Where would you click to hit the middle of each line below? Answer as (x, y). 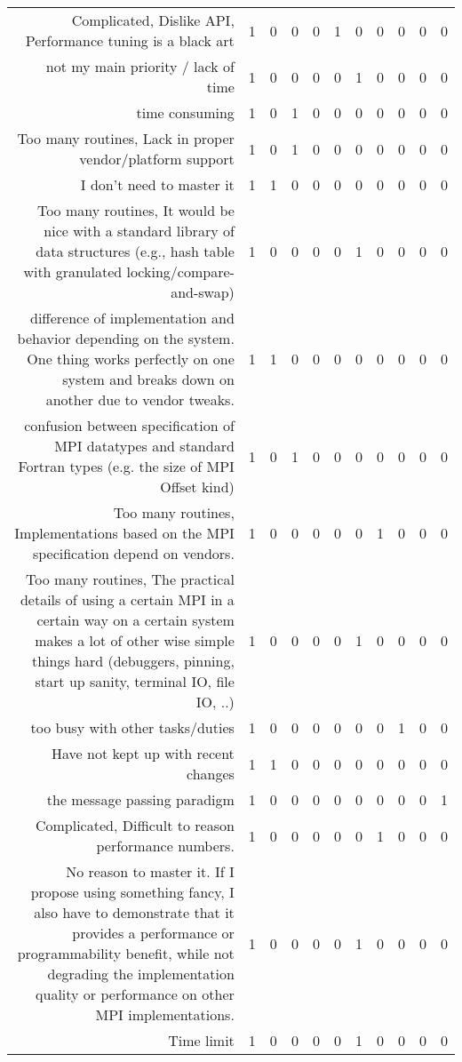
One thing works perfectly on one (131, 359)
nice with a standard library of (139, 231)
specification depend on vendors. (133, 553)
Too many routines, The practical (130, 579)
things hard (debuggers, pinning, (133, 661)
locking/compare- (180, 271)
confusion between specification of (129, 425)
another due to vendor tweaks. (140, 399)
